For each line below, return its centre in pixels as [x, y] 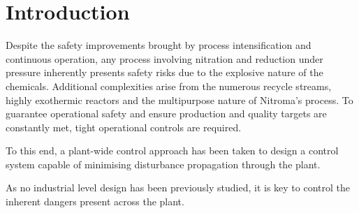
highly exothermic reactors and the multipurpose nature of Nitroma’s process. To [179, 100]
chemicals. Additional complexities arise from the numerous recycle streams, [169, 86]
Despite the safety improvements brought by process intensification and [159, 45]
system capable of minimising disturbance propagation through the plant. [163, 164]
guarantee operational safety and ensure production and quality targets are [166, 113]
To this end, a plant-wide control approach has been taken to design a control [172, 150]
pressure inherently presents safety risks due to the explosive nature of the [164, 72]
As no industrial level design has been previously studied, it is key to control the [178, 188]
